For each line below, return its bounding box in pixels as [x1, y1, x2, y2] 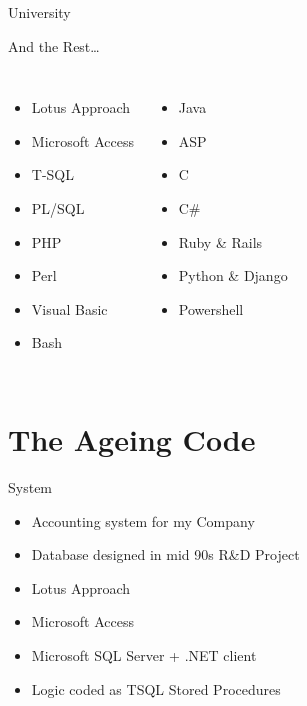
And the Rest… [8, 35, 100, 56]
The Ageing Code [8, 419, 256, 460]
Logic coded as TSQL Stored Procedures [31, 678, 281, 699]
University [8, 2, 71, 22]
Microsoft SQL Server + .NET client [31, 645, 257, 666]
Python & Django [178, 265, 288, 286]
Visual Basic [31, 298, 108, 319]
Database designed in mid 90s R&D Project [31, 544, 300, 565]
